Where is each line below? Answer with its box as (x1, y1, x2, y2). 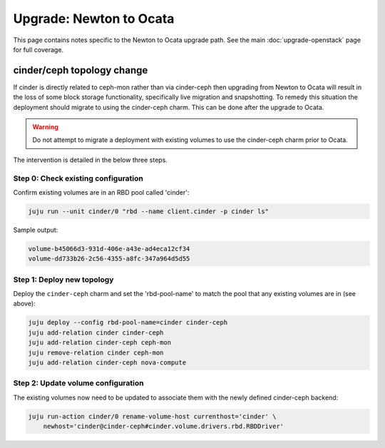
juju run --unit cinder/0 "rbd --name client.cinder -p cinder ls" (28, 207, 269, 215)
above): (13, 300, 36, 308)
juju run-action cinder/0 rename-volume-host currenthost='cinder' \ (28, 412, 277, 420)
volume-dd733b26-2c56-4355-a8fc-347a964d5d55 (28, 255, 190, 263)
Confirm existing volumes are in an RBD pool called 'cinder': (13, 188, 190, 196)
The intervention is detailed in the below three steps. (13, 156, 168, 164)
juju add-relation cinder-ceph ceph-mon (28, 339, 171, 347)
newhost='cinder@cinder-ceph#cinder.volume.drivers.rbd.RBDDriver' (43, 422, 284, 431)
